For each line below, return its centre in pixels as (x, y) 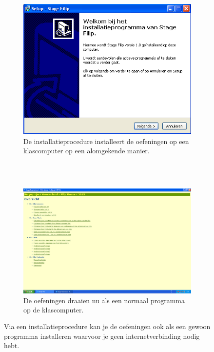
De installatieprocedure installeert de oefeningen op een (106, 141)
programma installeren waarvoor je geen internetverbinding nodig (102, 336)
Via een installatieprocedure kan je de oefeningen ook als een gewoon (107, 326)
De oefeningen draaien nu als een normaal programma (104, 300)
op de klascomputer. (54, 310)
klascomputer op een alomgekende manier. (87, 151)
